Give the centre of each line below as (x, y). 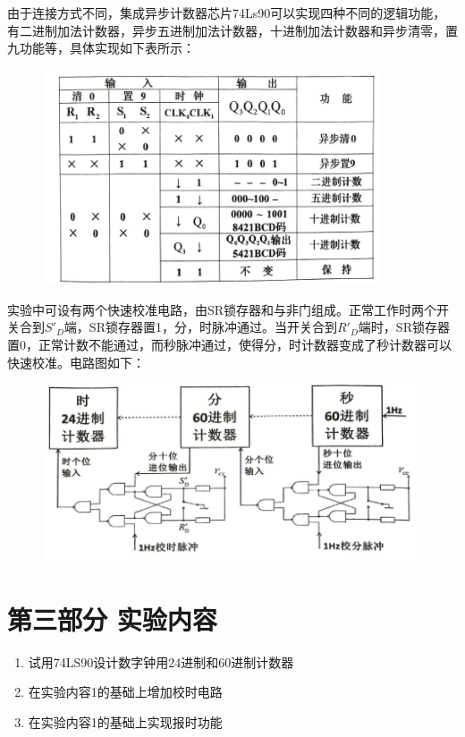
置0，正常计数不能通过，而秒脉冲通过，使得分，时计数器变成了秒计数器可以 (229, 345)
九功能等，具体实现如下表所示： (101, 48)
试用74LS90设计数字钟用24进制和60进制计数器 (161, 661)
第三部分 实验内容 (112, 618)
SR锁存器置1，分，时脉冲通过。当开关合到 (213, 327)
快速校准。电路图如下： (76, 362)
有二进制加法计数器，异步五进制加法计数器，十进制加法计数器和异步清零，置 (232, 30)
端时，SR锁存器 (404, 327)
